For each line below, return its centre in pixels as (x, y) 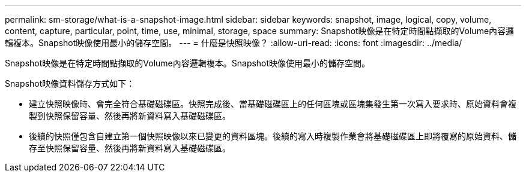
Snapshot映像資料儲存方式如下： (70, 83)
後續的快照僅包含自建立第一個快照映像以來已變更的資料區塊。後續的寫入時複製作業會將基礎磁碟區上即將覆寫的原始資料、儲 (273, 136)
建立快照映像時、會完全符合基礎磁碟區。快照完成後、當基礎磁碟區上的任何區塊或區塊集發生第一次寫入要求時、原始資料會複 (273, 104)
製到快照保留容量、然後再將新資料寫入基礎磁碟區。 (130, 116)
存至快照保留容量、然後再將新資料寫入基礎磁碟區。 (130, 148)
